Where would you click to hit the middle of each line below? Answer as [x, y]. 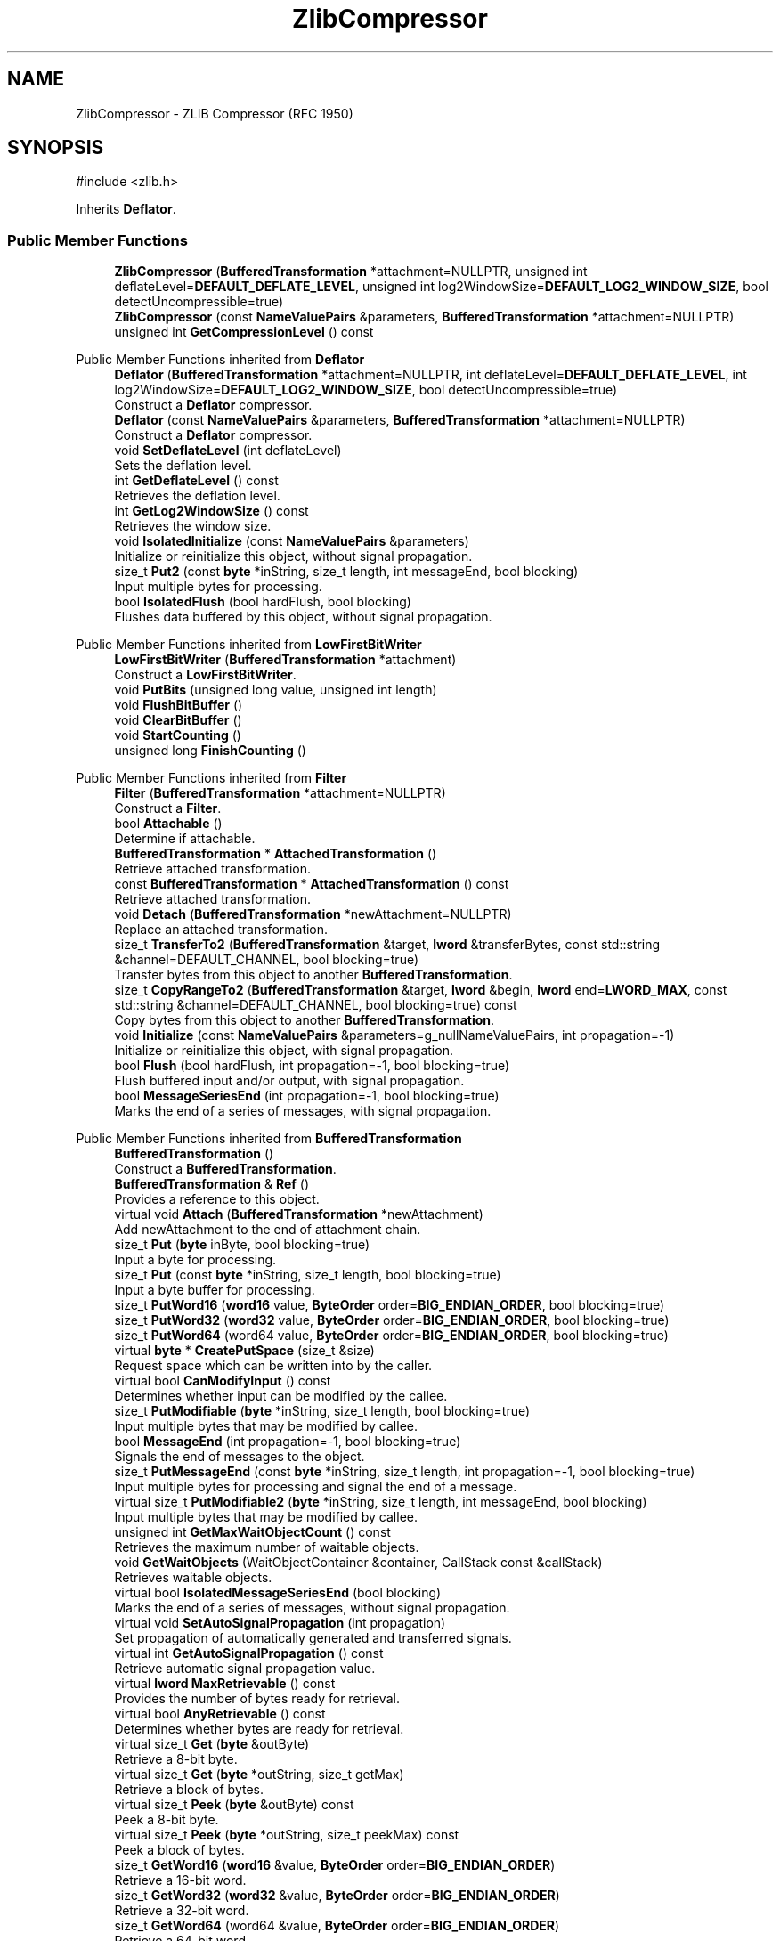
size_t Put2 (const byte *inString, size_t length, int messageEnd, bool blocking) [346, 572]
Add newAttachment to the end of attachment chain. [268, 1230]
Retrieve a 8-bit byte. [176, 1759]
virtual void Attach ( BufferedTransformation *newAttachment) [299, 1214]
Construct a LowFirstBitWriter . [205, 675]
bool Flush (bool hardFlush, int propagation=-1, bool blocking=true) [312, 1066]
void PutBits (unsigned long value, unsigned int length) [276, 690]
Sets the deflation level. [183, 466]
